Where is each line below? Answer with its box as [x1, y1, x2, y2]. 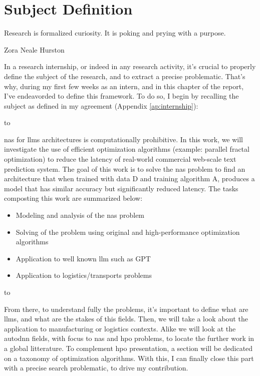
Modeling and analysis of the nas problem [16, 210, 145, 220]
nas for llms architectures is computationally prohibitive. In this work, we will [4, 134, 243, 144]
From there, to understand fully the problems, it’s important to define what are [4, 303, 248, 314]
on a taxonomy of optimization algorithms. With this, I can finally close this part [4, 352, 254, 363]
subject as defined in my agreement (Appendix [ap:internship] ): [4, 100, 198, 111]
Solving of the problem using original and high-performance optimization [16, 226, 240, 237]
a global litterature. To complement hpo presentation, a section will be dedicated [4, 342, 253, 353]
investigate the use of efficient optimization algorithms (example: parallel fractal [4, 144, 249, 154]
